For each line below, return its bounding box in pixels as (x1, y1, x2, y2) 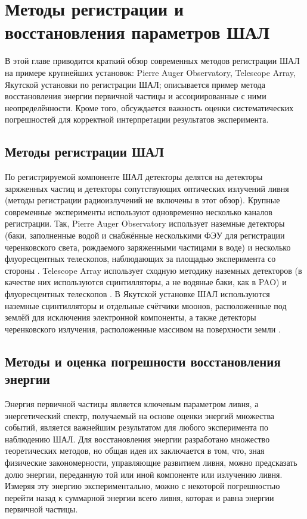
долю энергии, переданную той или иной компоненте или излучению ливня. (5, 468, 283, 480)
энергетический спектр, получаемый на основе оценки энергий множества (5, 409, 275, 422)
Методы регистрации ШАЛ (5, 142, 164, 161)
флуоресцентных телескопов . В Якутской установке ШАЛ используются (5, 288, 270, 300)
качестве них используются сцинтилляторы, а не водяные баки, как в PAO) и (5, 276, 287, 288)
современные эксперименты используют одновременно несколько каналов (5, 205, 272, 218)
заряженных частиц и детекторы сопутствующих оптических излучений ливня (5, 182, 289, 194)
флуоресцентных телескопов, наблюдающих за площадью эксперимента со (5, 252, 276, 265)
